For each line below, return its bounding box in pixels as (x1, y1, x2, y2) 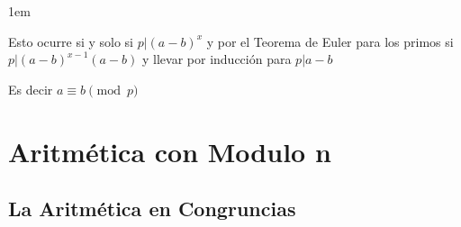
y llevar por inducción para (142, 50, 292, 68)
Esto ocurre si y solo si (8, 32, 134, 50)
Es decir (8, 79, 53, 98)
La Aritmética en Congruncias (8, 195, 296, 222)
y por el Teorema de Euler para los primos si (206, 32, 454, 50)
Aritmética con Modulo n (8, 132, 331, 169)
